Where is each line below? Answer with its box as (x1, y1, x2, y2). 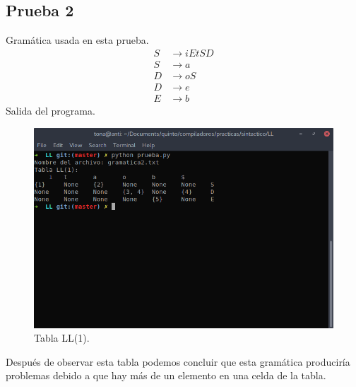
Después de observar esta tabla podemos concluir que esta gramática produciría (6, 354, 350, 369)
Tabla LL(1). (34, 330, 90, 345)
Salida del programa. (6, 103, 95, 117)
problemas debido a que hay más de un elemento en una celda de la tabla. (6, 368, 326, 383)
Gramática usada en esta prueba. (6, 33, 149, 47)
